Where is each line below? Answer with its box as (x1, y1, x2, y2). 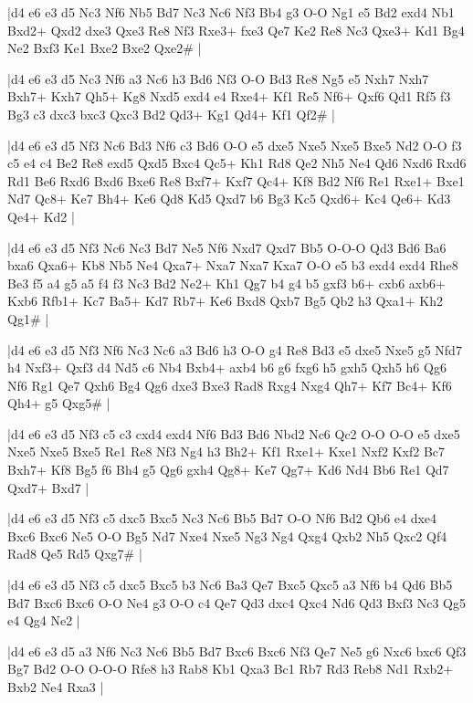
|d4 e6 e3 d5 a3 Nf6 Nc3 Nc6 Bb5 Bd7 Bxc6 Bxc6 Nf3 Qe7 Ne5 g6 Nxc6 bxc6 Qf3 (7, 641, 467, 660)
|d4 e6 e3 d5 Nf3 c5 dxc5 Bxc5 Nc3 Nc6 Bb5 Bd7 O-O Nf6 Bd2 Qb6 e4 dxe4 (7, 509, 437, 528)
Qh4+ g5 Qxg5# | (7, 393, 110, 413)
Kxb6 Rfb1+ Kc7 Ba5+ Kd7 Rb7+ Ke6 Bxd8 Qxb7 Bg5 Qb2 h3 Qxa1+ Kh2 (7, 291, 443, 310)
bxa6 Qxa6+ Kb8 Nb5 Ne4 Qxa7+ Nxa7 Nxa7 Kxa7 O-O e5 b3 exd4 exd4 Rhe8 (7, 256, 458, 275)
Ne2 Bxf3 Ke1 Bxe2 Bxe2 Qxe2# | (7, 38, 202, 58)
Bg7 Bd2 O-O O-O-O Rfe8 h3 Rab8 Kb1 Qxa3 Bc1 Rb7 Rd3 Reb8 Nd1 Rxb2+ (7, 659, 454, 678)
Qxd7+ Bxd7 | (7, 477, 89, 497)
